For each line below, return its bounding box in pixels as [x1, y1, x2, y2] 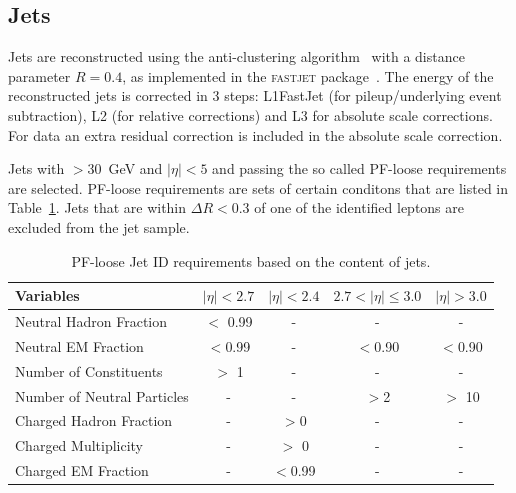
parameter [8, 65, 71, 86]
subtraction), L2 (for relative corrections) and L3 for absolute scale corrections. [8, 104, 493, 125]
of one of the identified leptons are [254, 197, 464, 218]
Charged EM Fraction [15, 460, 149, 481]
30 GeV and [87, 158, 163, 179]
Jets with [8, 158, 65, 179]
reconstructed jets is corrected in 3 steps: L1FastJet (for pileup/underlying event [8, 85, 502, 106]
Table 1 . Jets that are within [8, 197, 187, 218]
